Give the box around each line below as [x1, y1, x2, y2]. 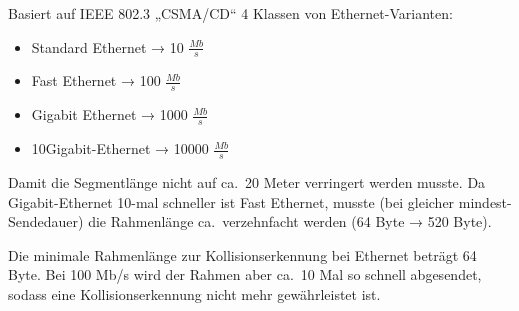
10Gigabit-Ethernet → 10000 [31, 138, 209, 159]
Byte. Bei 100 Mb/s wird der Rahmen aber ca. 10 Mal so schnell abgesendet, [8, 264, 482, 285]
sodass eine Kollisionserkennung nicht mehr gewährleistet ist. [8, 283, 381, 304]
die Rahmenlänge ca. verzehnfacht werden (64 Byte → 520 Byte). [88, 211, 492, 232]
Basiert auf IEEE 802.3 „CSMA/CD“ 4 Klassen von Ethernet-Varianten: [8, 3, 453, 23]
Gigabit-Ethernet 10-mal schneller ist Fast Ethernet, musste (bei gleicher [8, 191, 455, 212]
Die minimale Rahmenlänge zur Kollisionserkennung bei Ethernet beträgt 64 [8, 244, 477, 265]
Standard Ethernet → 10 [31, 36, 184, 57]
